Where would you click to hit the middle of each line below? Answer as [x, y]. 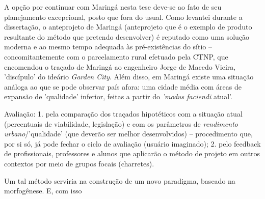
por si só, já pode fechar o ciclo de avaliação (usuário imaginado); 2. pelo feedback [132, 143]
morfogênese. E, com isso [43, 191]
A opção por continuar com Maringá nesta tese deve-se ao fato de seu [113, 7]
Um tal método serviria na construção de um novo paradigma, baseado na [120, 180]
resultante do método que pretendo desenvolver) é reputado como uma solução [127, 36]
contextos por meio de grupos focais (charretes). [79, 163]
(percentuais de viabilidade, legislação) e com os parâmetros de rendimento [121, 123]
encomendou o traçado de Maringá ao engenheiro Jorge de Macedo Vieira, [120, 66]
